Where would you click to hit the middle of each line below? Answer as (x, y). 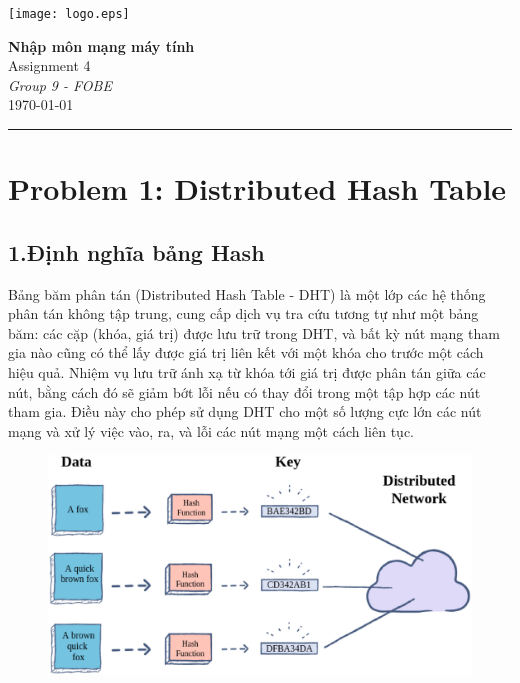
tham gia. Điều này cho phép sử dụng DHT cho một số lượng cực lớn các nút (245, 411)
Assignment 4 (49, 65)
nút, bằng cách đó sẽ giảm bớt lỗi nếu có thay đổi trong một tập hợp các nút (244, 391)
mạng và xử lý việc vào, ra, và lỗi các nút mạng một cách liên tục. (211, 430)
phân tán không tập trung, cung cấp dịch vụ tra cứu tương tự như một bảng (243, 313)
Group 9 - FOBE (60, 84)
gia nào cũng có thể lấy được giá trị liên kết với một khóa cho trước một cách (246, 352)
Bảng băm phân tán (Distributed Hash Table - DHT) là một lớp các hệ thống (247, 293)
